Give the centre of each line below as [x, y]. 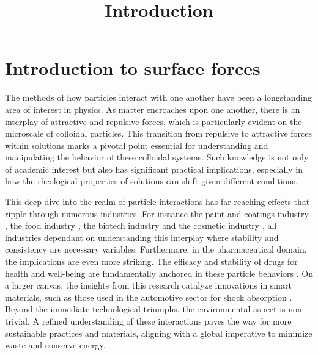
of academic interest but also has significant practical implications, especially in [154, 169]
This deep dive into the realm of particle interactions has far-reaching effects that [157, 202]
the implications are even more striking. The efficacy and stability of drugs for [151, 261]
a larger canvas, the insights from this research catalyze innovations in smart [148, 285]
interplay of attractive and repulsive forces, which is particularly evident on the [153, 121]
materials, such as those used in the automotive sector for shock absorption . [149, 297]
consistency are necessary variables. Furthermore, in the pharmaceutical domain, [156, 249]
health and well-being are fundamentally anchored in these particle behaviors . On [159, 273]
